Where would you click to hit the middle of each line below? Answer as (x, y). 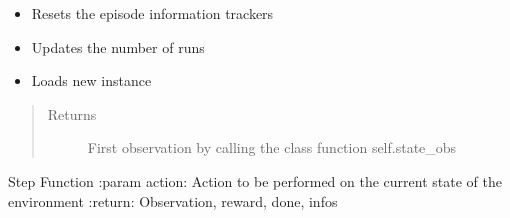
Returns (72, 113)
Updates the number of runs (118, 46)
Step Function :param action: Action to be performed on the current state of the (255, 180)
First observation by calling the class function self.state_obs (272, 147)
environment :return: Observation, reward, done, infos (173, 200)
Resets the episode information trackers (152, 13)
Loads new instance (91, 80)
